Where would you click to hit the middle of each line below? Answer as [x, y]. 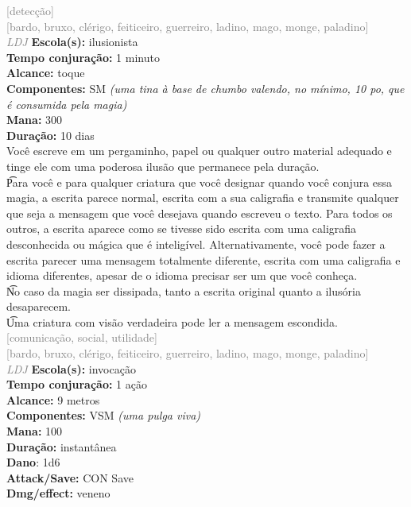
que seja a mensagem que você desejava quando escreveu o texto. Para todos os [200, 213]
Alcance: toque [46, 73]
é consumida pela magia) [67, 104]
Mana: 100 [35, 431]
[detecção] [30, 10]
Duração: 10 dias [50, 135]
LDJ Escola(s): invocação [71, 368]
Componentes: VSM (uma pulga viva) [104, 415]
